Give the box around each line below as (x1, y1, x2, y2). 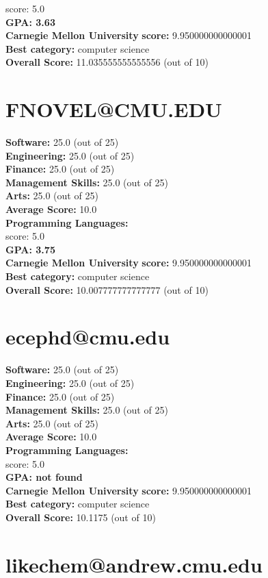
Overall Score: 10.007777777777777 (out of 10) (5, 282, 209, 297)
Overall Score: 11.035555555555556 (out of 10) (5, 55, 209, 69)
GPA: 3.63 (5, 14, 55, 29)
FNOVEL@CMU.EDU (5, 95, 222, 123)
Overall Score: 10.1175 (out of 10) (5, 510, 156, 524)
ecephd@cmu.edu (5, 323, 170, 351)
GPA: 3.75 (5, 242, 55, 256)
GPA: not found (5, 470, 83, 484)
